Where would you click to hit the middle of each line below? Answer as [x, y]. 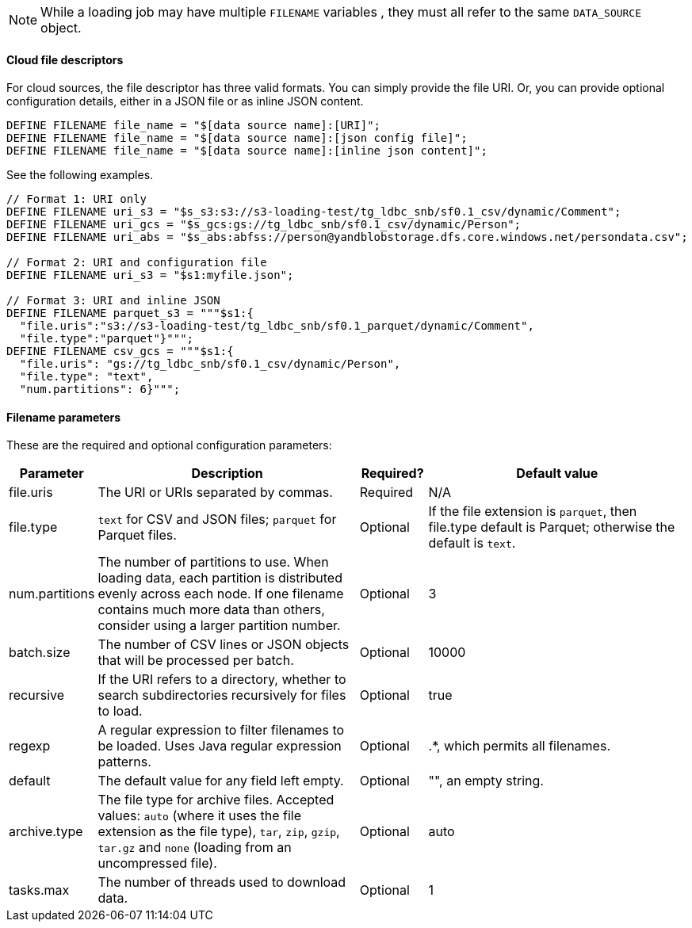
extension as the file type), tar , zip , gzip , [219, 832]
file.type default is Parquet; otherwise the [552, 527]
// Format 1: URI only [77, 199]
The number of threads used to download [222, 882]
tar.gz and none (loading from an [195, 848]
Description [227, 474]
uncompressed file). [157, 863]
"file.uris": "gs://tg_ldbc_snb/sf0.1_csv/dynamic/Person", [210, 364]
